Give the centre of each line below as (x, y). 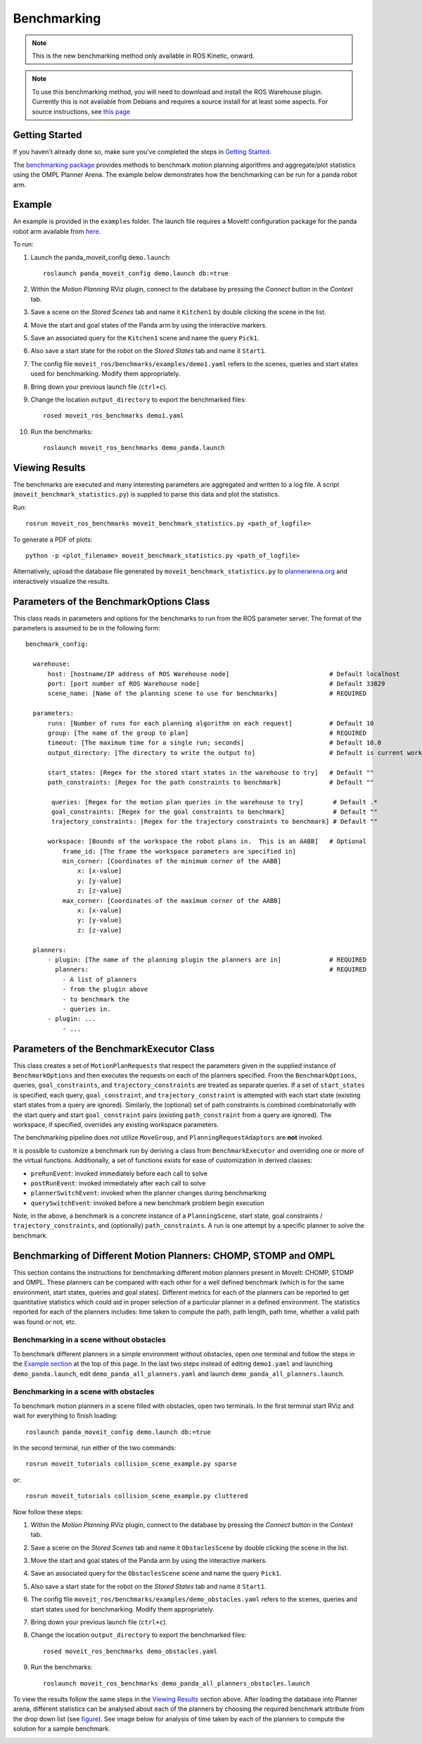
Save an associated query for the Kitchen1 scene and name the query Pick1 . (145, 338)
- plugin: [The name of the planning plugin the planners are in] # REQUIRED (207, 959)
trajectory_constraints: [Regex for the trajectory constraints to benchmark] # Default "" (215, 822)
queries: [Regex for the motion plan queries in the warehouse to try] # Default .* (215, 802)
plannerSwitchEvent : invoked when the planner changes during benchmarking (148, 1193)
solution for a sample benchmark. (62, 1729)
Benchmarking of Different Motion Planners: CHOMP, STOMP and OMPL (174, 1256)
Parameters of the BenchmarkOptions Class (111, 601)
